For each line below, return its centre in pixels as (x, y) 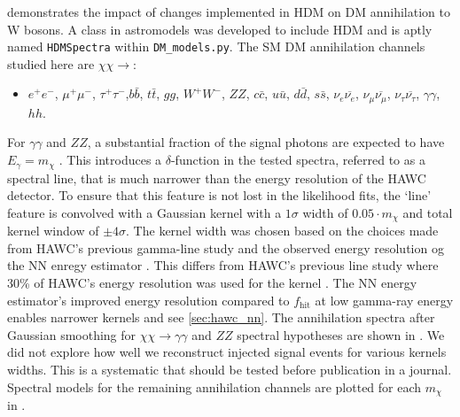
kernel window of (53, 231)
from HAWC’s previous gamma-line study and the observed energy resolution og (226, 247)
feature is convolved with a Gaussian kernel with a (144, 212)
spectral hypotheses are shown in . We (341, 334)
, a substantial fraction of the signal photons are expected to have (266, 142)
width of (325, 212)
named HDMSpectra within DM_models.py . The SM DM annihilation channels (216, 46)
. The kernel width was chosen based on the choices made (282, 231)
